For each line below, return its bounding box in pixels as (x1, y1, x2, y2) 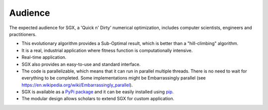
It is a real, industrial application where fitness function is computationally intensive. (21, 47, 193, 53)
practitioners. (9, 31, 37, 37)
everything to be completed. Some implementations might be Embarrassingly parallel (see (21, 75, 206, 81)
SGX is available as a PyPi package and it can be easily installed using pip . (21, 89, 174, 95)
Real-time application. (21, 54, 67, 60)
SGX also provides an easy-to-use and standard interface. (21, 61, 141, 67)
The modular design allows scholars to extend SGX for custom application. (21, 96, 175, 102)
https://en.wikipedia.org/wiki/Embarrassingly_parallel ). (21, 82, 133, 88)
